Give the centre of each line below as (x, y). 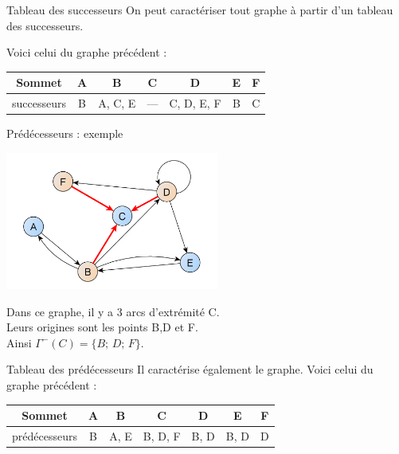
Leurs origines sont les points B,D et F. (102, 327)
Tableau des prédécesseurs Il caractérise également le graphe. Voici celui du (190, 369)
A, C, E (117, 103)
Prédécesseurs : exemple (65, 133)
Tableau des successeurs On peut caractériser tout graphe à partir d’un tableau (200, 10)
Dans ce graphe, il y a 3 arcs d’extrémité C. (113, 311)
